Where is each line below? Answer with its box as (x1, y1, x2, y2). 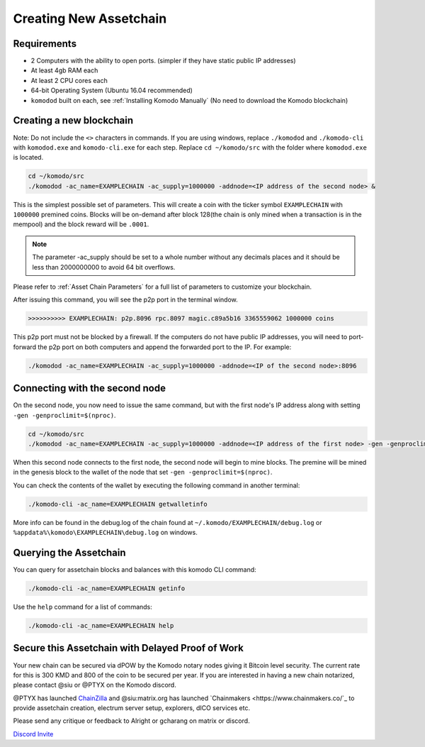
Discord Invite (13, 729, 54, 738)
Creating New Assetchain (13, 11, 167, 26)
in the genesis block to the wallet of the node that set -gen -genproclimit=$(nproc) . (13, 468, 273, 477)
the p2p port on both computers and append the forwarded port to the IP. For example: (38, 343, 292, 351)
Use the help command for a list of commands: (13, 603, 152, 612)
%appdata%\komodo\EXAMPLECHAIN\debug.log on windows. (13, 529, 198, 537)
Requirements (13, 38, 77, 50)
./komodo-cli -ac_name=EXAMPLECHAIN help (28, 621, 174, 629)
